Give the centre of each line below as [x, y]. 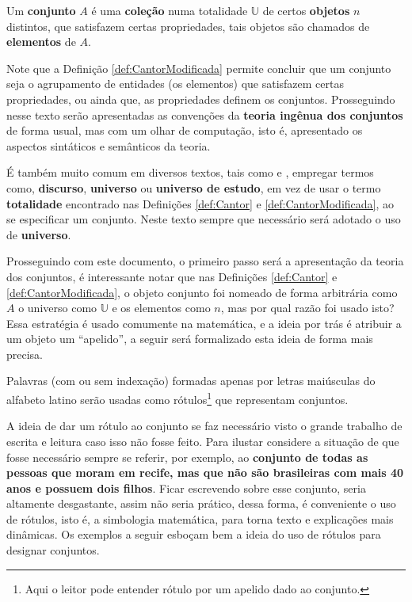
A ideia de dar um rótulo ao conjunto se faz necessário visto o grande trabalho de [204, 426]
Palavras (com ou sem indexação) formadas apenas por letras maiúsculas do [191, 381]
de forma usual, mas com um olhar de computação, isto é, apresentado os [185, 130]
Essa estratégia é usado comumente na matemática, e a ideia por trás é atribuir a [204, 323]
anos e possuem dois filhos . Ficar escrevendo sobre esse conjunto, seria [186, 488]
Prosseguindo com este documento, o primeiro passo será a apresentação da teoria [205, 261]
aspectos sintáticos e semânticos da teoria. [109, 145]
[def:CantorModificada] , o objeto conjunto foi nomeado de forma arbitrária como [202, 292]
